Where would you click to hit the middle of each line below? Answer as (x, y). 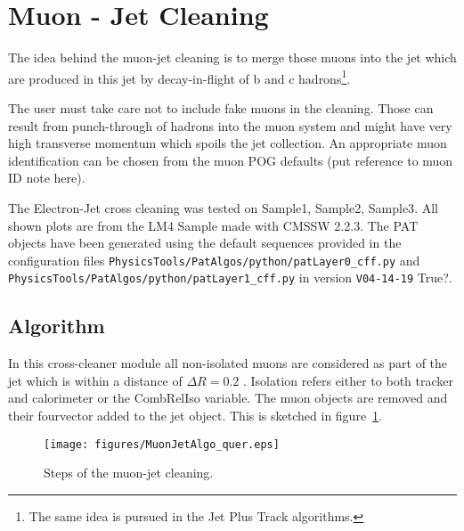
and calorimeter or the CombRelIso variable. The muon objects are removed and (228, 398)
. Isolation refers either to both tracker (348, 380)
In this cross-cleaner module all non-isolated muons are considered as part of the (228, 363)
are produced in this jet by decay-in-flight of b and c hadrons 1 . (179, 77)
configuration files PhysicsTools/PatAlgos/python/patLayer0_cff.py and (214, 260)
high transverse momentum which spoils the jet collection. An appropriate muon (228, 143)
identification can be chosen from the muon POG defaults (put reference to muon (231, 160)
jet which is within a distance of (95, 380)
